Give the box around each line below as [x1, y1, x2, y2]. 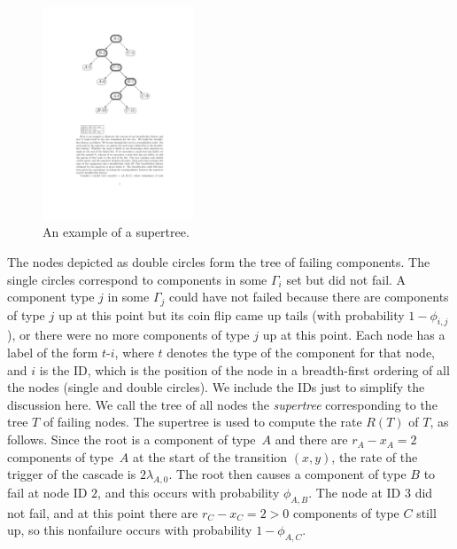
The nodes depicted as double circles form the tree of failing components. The [7, 253, 430, 271]
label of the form [7, 343, 98, 362]
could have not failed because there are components [169, 287, 449, 306]
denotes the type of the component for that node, [167, 343, 436, 362]
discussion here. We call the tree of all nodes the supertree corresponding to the [7, 395, 438, 413]
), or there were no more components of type [7, 325, 250, 344]
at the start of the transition [133, 447, 288, 466]
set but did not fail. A [286, 270, 407, 288]
